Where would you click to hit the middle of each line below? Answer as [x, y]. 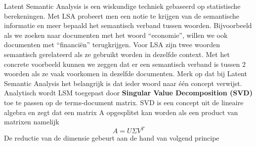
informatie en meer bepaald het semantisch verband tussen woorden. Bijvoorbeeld [128, 25]
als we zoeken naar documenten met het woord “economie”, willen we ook [116, 35]
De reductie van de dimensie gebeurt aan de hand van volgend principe [112, 138]
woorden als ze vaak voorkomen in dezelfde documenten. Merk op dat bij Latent [126, 73]
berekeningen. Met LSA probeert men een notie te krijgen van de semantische [122, 15]
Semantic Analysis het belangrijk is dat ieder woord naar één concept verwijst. [123, 83]
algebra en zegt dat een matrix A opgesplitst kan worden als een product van [121, 112]
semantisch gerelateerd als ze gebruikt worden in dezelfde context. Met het [117, 54]
